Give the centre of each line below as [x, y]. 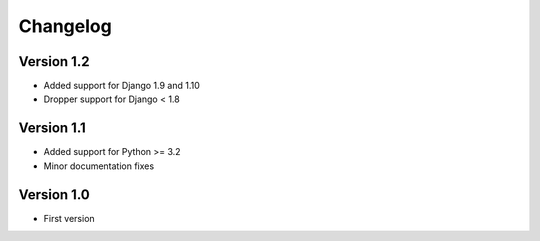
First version [69, 218]
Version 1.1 [52, 128]
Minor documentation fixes [99, 166]
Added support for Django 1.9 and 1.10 [121, 86]
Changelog [65, 26]
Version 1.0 [54, 194]
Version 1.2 [54, 61]
